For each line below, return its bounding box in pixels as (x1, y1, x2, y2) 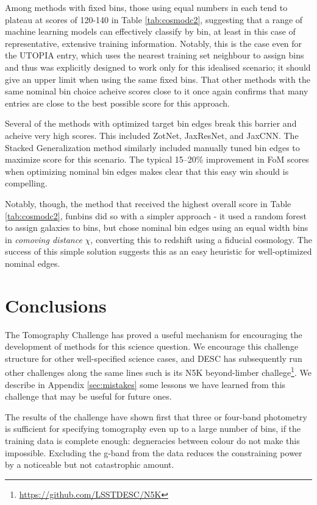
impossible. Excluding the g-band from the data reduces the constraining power (5, 446, 302, 459)
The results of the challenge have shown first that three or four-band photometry (5, 410, 307, 423)
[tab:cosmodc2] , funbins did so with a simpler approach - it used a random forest (5, 209, 307, 222)
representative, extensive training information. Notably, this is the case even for (5, 37, 302, 49)
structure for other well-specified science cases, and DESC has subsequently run (5, 351, 302, 364)
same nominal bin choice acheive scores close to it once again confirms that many (5, 85, 308, 97)
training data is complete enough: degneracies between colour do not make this (5, 434, 300, 447)
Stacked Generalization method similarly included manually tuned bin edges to (5, 141, 300, 154)
